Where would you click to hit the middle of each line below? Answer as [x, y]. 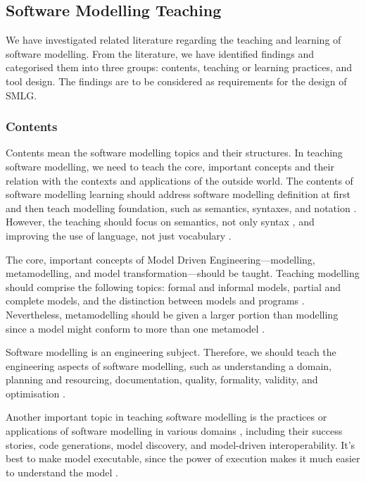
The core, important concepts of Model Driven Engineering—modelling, [160, 259]
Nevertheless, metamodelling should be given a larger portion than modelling [172, 314]
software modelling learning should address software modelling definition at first [178, 194]
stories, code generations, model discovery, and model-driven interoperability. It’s [181, 444]
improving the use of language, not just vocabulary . [119, 235]
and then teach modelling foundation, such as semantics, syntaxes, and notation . [181, 208]
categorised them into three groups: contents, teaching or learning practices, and [179, 67]
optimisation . [36, 393]
